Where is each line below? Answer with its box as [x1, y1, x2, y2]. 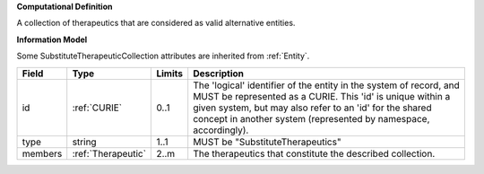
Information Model [16, 34, 88, 45]
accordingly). [193, 124, 249, 136]
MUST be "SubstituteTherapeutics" [193, 135, 341, 148]
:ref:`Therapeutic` [72, 147, 147, 160]
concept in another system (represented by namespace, [193, 112, 430, 125]
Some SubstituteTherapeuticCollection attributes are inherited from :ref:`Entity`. [16, 50, 310, 62]
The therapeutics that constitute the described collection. [193, 147, 436, 160]
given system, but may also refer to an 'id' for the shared [193, 101, 432, 114]
